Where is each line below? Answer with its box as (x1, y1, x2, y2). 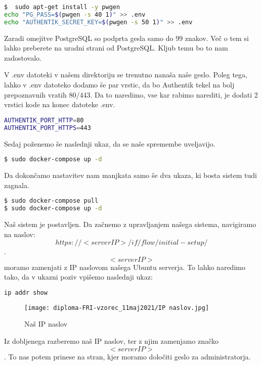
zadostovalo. (4, 52, 41, 63)
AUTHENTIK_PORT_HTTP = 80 (4, 116, 84, 124)
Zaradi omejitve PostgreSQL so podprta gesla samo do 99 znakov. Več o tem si (4, 32, 249, 43)
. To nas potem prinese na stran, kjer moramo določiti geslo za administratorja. (4, 351, 251, 361)
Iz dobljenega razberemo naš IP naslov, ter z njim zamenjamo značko (4, 336, 219, 346)
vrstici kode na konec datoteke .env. (4, 99, 115, 110)
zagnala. (4, 179, 29, 190)
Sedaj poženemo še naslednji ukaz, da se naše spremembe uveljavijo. (4, 138, 215, 149)
